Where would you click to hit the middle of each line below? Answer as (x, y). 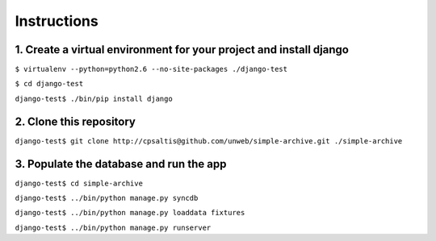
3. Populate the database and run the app (121, 164)
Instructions (57, 21)
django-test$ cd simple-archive (79, 183)
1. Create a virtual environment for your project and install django (182, 50)
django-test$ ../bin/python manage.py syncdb (107, 198)
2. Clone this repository (75, 121)
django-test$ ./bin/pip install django (94, 98)
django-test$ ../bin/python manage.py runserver (113, 227)
